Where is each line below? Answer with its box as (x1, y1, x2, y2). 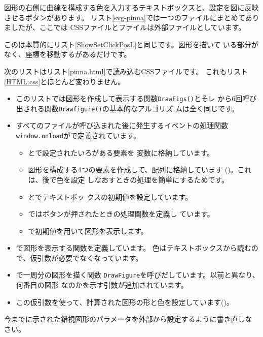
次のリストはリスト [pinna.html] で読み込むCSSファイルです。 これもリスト (4, 66, 248, 76)
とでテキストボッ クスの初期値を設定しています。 (28, 191, 193, 202)
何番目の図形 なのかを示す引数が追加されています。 (16, 280, 188, 290)
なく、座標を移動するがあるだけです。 (4, 49, 131, 59)
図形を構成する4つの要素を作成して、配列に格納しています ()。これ (28, 164, 252, 175)
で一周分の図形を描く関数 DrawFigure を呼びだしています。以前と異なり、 (16, 269, 259, 280)
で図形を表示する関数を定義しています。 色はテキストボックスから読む (16, 242, 251, 253)
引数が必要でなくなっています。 (37, 252, 143, 263)
